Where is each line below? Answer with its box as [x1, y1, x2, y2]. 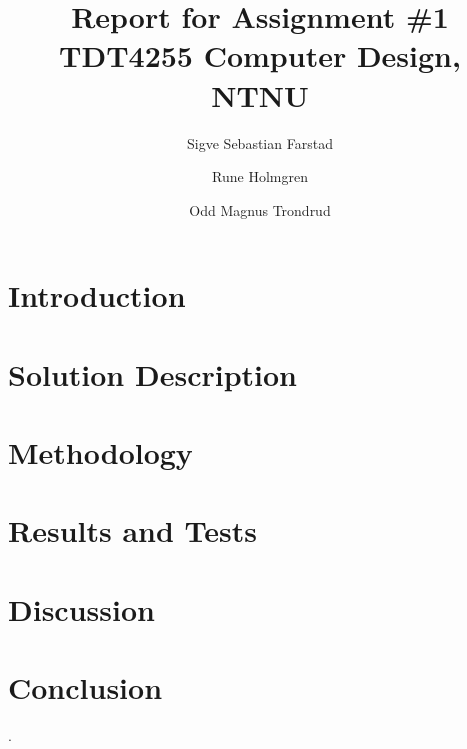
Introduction [8, 275, 186, 316]
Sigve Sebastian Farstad [187, 132, 333, 153]
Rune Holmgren [212, 166, 308, 187]
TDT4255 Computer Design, [59, 35, 461, 76]
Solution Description [8, 353, 297, 394]
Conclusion [8, 667, 163, 708]
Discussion [8, 588, 155, 629]
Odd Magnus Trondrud [189, 199, 331, 220]
